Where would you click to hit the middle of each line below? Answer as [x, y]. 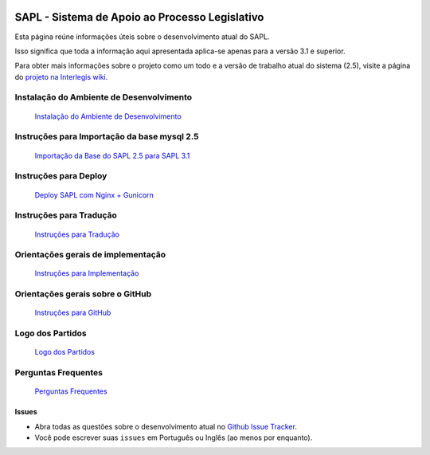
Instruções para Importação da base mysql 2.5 [107, 137]
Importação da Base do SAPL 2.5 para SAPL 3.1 [112, 155]
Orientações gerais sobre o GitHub [83, 294]
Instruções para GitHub [73, 313]
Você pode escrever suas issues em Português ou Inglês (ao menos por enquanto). [174, 437]
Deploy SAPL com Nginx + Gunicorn [94, 194]
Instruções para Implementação [87, 273]
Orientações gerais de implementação [90, 255]
